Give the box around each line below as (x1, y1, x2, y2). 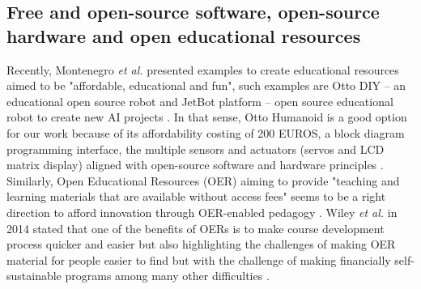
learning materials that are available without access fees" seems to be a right (6, 188, 386, 205)
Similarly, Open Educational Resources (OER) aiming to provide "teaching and (6, 172, 400, 189)
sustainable (6, 267, 62, 284)
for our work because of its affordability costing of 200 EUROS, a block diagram (6, 124, 405, 141)
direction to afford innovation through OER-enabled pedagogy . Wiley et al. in (6, 203, 398, 220)
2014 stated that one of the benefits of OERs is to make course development (6, 219, 385, 236)
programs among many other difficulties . (65, 267, 270, 284)
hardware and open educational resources (6, 23, 361, 48)
